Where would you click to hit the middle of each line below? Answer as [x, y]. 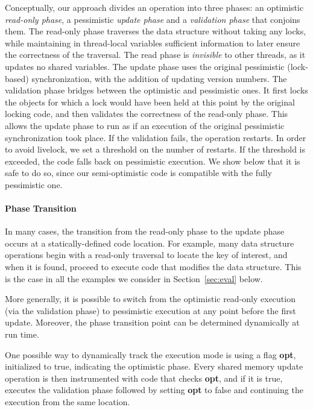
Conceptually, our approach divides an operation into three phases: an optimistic [154, 7]
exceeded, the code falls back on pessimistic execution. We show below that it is [153, 161]
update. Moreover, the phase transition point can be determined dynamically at [152, 322]
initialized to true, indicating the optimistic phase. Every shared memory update [154, 366]
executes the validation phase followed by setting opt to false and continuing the [154, 390]
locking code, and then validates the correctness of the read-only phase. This [147, 114]
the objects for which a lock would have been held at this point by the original [150, 102]
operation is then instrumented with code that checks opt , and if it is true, [144, 378]
